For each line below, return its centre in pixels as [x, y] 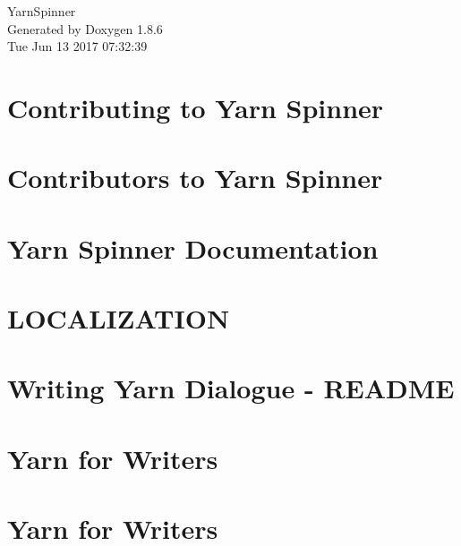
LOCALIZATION [119, 318]
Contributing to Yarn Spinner [196, 107]
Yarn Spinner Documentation [193, 247]
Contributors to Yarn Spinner [195, 178]
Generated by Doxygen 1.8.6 [85, 28]
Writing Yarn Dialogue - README [231, 388]
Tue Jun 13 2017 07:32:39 [77, 46]
